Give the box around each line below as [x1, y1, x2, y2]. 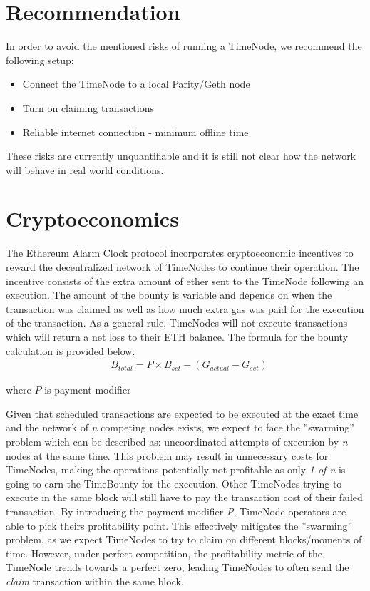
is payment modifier [44, 382, 131, 397]
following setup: [6, 52, 74, 67]
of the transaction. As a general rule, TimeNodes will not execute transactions [6, 315, 348, 330]
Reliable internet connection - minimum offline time [22, 124, 249, 139]
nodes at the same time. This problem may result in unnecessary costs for [6, 448, 329, 463]
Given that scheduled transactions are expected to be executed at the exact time [6, 406, 359, 421]
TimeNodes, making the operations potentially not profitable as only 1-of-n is [6, 462, 346, 477]
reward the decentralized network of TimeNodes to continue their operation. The [6, 259, 359, 274]
